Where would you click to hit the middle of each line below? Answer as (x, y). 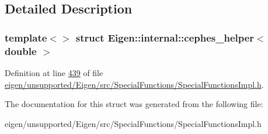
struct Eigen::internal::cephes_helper (165, 37)
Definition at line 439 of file (54, 72)
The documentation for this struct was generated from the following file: (134, 104)
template (26, 37)
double (21, 51)
